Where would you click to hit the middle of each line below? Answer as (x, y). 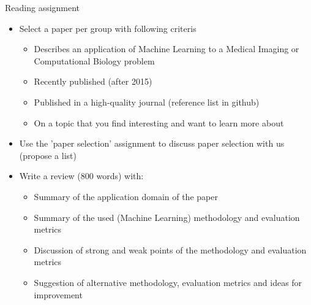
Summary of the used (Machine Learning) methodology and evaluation (167, 217)
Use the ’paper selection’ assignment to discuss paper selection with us (152, 143)
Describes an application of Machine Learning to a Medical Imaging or (167, 49)
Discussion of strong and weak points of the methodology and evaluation (170, 249)
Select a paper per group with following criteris (108, 28)
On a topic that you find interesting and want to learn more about (159, 122)
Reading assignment (43, 7)
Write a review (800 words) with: (81, 176)
